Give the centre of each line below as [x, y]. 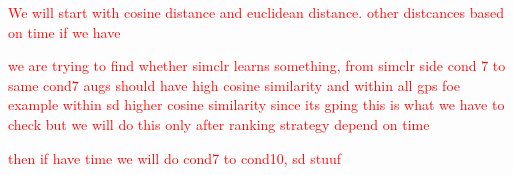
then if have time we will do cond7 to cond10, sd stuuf [175, 157]
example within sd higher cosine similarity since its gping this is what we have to [256, 104]
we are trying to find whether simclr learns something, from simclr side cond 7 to [257, 65]
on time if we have [64, 31]
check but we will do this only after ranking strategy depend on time [219, 123]
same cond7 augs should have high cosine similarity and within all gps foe [234, 84]
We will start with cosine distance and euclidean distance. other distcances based [256, 12]
